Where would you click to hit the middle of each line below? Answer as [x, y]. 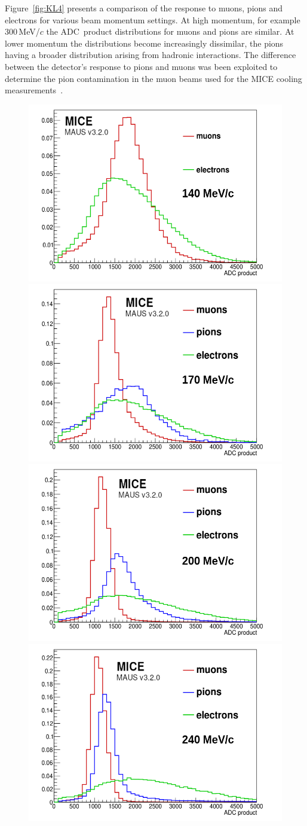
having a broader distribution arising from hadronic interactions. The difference [151, 55]
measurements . [34, 90]
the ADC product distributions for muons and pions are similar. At [170, 31]
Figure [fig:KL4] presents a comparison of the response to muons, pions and [144, 8]
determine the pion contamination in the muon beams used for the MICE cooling [153, 78]
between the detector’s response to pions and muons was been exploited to [141, 66]
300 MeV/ [22, 31]
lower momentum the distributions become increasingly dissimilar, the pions [144, 43]
